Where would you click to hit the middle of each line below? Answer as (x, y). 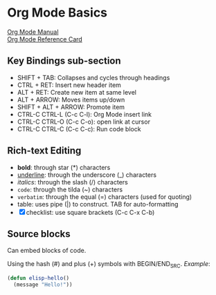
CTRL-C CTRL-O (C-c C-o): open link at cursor (84, 122)
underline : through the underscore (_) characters (87, 175)
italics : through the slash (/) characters (72, 182)
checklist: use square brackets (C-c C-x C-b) (90, 212)
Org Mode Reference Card (45, 39)
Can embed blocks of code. (47, 251)
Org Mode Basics (57, 13)
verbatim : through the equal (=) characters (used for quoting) (105, 197)
